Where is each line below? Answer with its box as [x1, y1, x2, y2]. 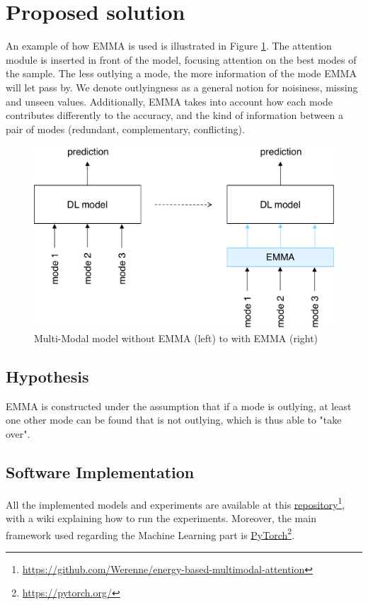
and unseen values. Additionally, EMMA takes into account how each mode [6, 94, 333, 108]
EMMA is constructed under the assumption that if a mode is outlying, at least [6, 398, 352, 413]
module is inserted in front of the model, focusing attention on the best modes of [6, 52, 357, 67]
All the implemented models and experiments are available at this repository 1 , [6, 494, 345, 511]
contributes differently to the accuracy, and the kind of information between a [6, 108, 344, 123]
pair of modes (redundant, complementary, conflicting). [6, 121, 245, 136]
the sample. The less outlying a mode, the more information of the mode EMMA [6, 66, 357, 81]
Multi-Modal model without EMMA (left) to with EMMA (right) [34, 331, 318, 345]
